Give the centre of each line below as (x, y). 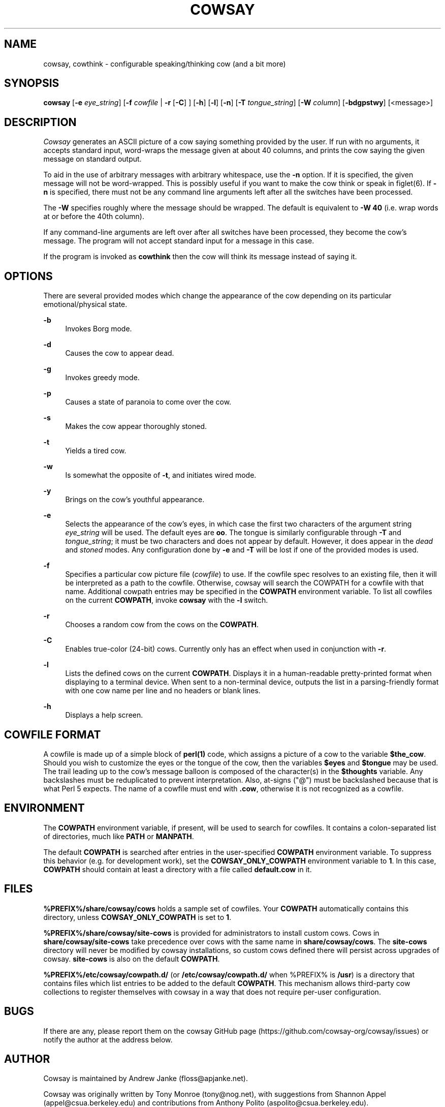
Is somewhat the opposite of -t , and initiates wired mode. (161, 475)
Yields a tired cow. (96, 451)
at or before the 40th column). (94, 217)
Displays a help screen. (104, 715)
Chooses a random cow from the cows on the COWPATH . (162, 625)
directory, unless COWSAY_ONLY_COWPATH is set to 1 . (137, 917)
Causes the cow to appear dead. (120, 353)
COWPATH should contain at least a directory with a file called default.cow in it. (178, 869)
